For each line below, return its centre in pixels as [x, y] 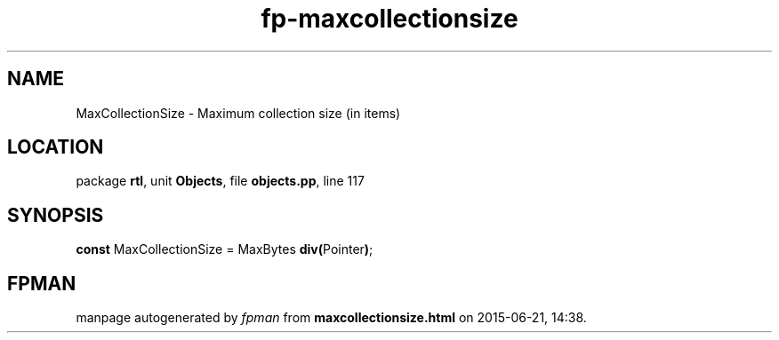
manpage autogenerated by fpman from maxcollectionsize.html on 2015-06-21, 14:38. [331, 318]
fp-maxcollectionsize [389, 19]
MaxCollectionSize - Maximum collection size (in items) [238, 113]
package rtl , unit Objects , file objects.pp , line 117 [220, 181]
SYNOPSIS [56, 215]
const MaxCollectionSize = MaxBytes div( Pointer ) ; [225, 249]
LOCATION [56, 147]
